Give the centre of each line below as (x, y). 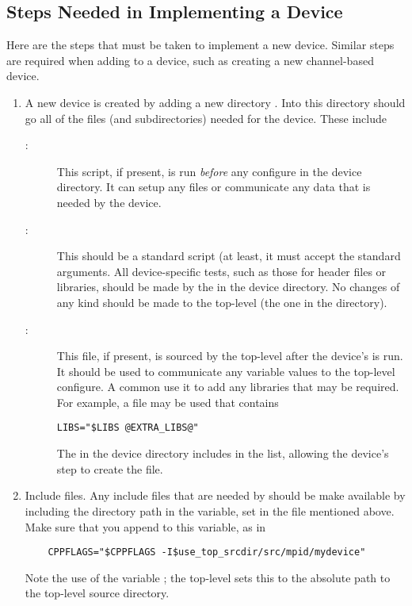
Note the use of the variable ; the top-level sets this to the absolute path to (208, 577)
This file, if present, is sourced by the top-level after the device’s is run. (230, 356)
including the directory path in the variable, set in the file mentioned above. (210, 510)
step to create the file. (110, 468)
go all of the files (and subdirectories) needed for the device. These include (206, 118)
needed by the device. (109, 202)
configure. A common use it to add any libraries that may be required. (228, 387)
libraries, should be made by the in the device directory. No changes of (228, 287)
